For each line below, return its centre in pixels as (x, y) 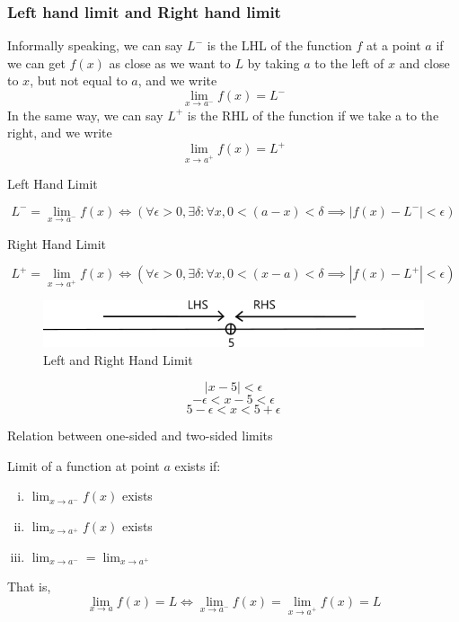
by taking (274, 62)
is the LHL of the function (279, 45)
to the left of (349, 62)
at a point (393, 45)
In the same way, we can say (85, 115)
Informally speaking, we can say (95, 45)
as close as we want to (170, 62)
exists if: (198, 465)
